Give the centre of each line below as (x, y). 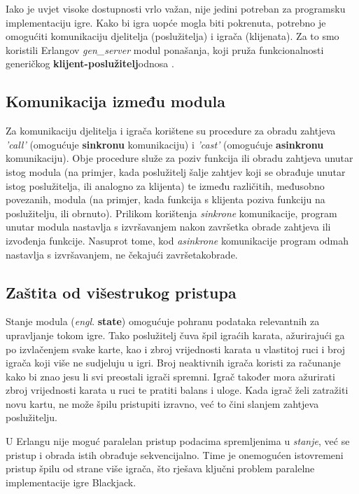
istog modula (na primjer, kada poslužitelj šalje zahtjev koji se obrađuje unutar (176, 171)
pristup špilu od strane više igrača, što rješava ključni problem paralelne (160, 468)
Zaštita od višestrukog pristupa (121, 292)
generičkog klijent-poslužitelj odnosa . (90, 63)
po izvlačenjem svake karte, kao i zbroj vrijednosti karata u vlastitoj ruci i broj (176, 349)
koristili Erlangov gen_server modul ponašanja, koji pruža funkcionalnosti (165, 49)
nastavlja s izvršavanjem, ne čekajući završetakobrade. (122, 254)
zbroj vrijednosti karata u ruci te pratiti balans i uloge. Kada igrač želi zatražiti (177, 390)
